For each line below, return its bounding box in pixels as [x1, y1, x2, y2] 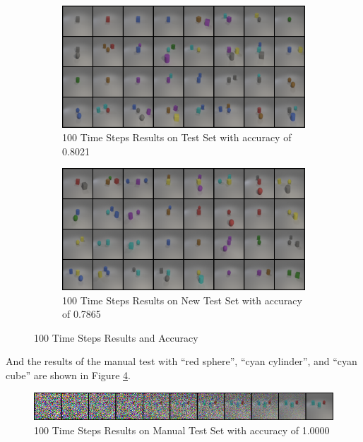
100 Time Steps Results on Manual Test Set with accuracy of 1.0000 [34, 422, 330, 437]
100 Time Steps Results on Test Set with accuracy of [62, 130, 292, 145]
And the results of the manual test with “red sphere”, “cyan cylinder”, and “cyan [6, 354, 357, 369]
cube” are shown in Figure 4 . [6, 368, 131, 383]
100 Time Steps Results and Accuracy [34, 330, 198, 345]
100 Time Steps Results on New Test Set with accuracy [62, 292, 302, 307]
